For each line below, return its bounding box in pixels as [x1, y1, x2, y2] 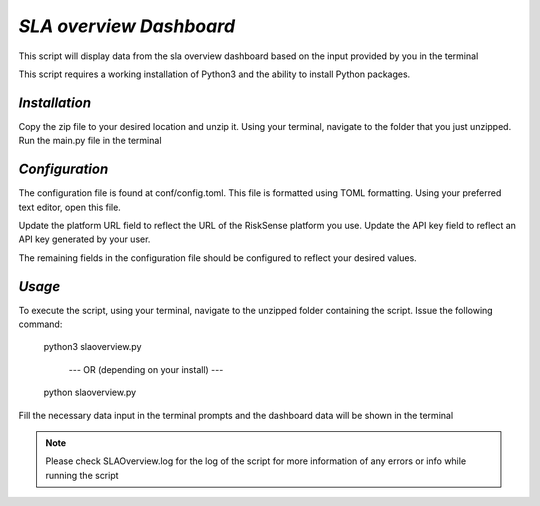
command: [18, 318, 63, 330]
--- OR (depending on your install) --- [68, 363, 224, 375]
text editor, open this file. [18, 201, 122, 213]
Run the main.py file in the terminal [18, 135, 162, 147]
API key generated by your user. [18, 233, 151, 245]
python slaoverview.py [43, 386, 137, 399]
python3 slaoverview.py [43, 341, 142, 353]
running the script [45, 469, 119, 481]
